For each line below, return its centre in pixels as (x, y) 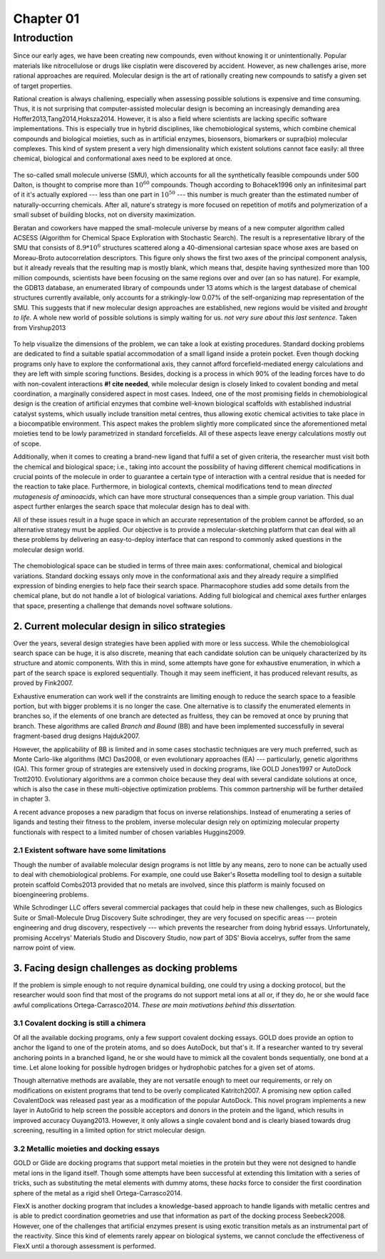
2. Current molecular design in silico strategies (119, 626)
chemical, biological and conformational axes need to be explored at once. (123, 159)
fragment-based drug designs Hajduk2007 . (77, 736)
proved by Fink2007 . (43, 683)
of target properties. (43, 86)
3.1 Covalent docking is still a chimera (79, 1023)
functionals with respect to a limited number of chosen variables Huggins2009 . (129, 832)
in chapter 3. (32, 799)
